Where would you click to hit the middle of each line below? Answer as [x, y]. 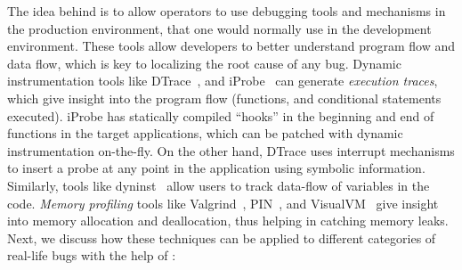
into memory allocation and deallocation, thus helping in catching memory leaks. [228, 221]
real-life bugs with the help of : [92, 255]
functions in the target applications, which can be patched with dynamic [205, 133]
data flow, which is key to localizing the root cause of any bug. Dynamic [204, 63]
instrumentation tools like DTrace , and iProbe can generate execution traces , [223, 81]
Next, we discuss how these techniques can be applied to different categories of [222, 237]
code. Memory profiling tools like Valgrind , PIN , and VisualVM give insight [223, 203]
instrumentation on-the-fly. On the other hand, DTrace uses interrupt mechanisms [231, 150]
